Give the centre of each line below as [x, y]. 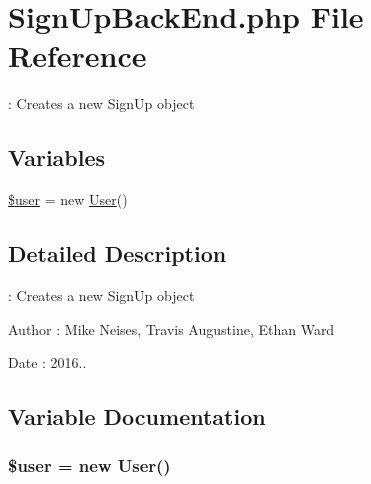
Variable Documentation [137, 416]
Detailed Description [117, 253]
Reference [77, 55]
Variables [57, 157]
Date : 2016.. [47, 362]
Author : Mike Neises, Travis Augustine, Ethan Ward [171, 328]
